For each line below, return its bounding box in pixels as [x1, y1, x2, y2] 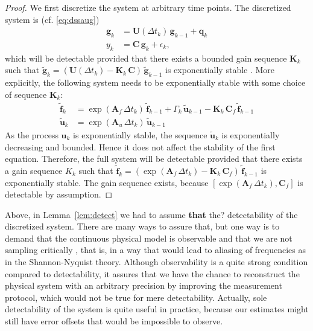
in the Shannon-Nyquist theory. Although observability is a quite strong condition [5, 255, 308, 268]
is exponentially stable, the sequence [73, 128, 207, 141]
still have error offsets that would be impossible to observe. [5, 315, 223, 327]
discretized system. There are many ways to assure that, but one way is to [5, 220, 280, 233]
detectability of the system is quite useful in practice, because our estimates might [5, 303, 309, 315]
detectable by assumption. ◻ [5, 188, 113, 201]
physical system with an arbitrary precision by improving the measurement [5, 279, 282, 292]
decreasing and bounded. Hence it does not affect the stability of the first [5, 140, 276, 153]
